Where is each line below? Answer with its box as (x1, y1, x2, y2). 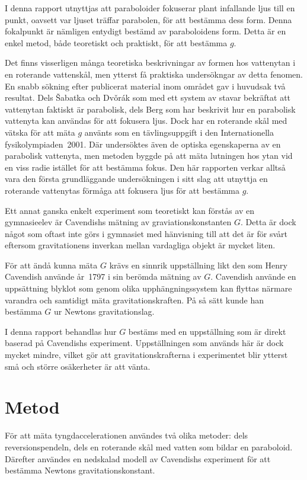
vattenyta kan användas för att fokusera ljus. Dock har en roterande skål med (5, 114, 287, 127)
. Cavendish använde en (210, 270, 296, 283)
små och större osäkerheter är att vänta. (5, 360, 151, 372)
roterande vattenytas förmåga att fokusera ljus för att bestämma (5, 184, 240, 196)
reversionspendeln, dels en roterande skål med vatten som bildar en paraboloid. (5, 440, 293, 453)
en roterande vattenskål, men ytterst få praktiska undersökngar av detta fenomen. (5, 68, 303, 80)
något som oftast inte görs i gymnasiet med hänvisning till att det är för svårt (5, 227, 287, 239)
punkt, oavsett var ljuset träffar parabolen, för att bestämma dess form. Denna (5, 13, 292, 25)
